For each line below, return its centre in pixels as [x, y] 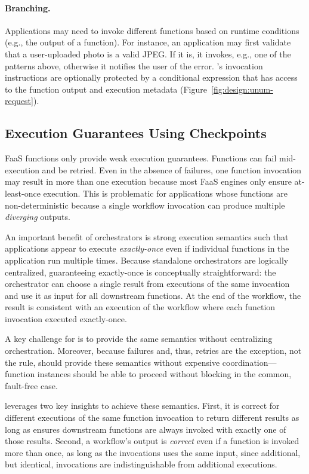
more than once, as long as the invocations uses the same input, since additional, [153, 452]
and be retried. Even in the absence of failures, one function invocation [172, 169]
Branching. [28, 7]
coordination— [249, 362]
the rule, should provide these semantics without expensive [112, 362]
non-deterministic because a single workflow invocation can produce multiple [145, 205]
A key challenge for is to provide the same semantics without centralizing [139, 339]
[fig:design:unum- [242, 89]
